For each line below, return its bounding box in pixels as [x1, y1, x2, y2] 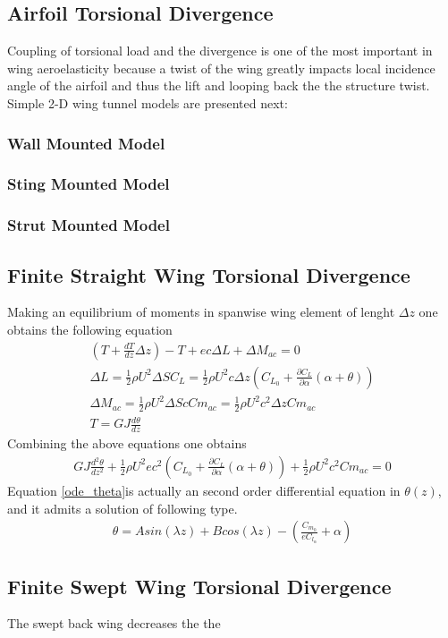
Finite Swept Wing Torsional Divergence [7, 572, 392, 600]
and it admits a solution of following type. [7, 498, 238, 517]
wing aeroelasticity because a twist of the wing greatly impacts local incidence [7, 58, 435, 77]
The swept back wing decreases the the [7, 614, 221, 633]
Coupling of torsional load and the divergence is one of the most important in [7, 41, 433, 60]
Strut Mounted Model [7, 214, 170, 236]
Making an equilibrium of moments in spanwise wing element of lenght [7, 302, 395, 321]
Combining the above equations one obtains [7, 434, 247, 453]
